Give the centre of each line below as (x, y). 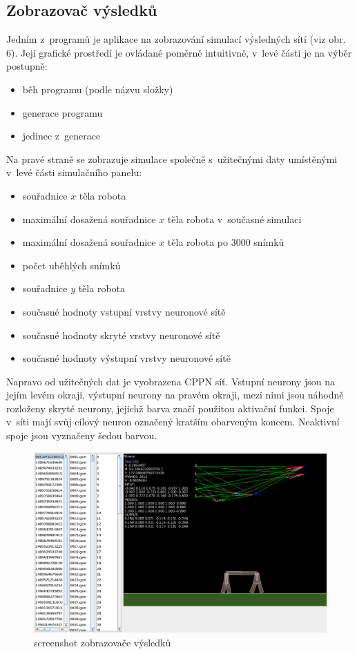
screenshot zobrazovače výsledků (103, 642)
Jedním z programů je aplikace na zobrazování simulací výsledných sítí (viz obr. (176, 39)
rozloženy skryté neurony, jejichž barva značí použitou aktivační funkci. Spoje (170, 408)
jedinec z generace (61, 136)
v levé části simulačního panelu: (74, 172)
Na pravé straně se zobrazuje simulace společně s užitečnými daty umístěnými (172, 158)
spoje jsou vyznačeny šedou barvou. (82, 435)
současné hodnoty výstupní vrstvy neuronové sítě (126, 358)
